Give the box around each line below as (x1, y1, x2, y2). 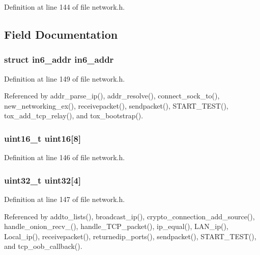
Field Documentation (4, 26, 118, 42)
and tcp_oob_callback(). (4, 241, 82, 251)
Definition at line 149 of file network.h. (4, 73, 125, 84)
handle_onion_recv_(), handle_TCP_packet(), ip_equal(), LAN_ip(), (4, 221, 228, 232)
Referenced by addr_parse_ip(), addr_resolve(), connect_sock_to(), (4, 90, 220, 101)
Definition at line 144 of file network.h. (4, 2, 125, 12)
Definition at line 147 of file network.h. (4, 194, 125, 204)
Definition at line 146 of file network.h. (4, 152, 125, 163)
